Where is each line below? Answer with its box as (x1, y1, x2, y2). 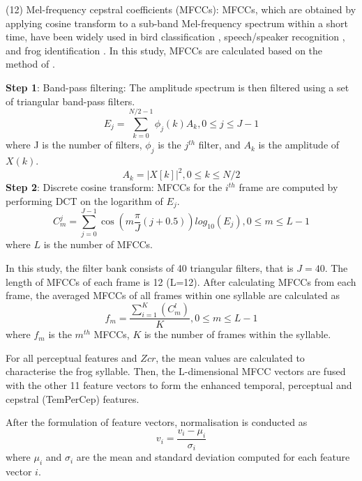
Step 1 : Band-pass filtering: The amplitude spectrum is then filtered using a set (6, 79, 349, 94)
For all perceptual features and (6, 350, 137, 365)
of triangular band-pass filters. (6, 93, 135, 108)
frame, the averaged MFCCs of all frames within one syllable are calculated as (6, 288, 340, 303)
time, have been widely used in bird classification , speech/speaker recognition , (6, 29, 345, 44)
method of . (6, 56, 55, 71)
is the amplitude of (258, 137, 340, 152)
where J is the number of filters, (6, 137, 142, 152)
